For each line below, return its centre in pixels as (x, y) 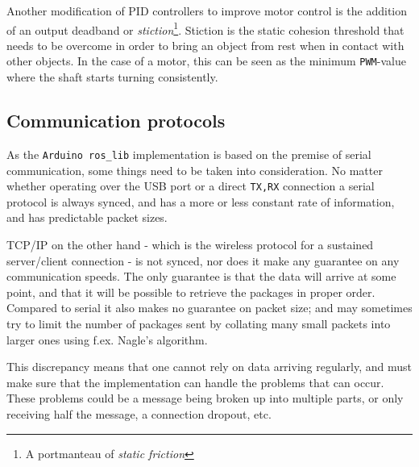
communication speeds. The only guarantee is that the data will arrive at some (201, 276)
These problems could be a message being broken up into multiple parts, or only (205, 398)
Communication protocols (116, 121)
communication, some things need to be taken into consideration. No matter (195, 170)
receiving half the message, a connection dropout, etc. (139, 413)
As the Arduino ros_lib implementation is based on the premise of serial (189, 154)
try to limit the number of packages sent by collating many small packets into (199, 323)
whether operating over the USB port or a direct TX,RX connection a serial (191, 186)
